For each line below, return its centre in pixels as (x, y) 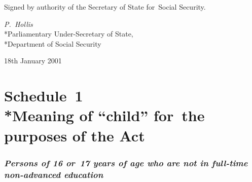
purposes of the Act (75, 135)
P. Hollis (19, 24)
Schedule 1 (44, 96)
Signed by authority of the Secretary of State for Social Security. (105, 7)
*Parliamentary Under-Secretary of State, (69, 34)
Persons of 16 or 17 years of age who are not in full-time (126, 162)
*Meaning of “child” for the (104, 115)
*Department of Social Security (53, 43)
